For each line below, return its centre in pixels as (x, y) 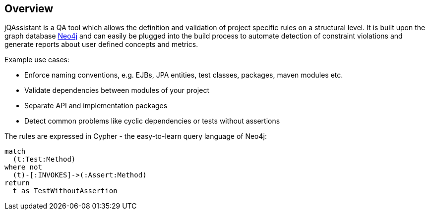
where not (23, 167)
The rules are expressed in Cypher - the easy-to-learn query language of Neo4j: (136, 136)
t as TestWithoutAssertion (65, 191)
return (17, 183)
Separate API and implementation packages (96, 106)
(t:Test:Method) (44, 159)
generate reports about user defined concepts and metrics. (101, 44)
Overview (29, 9)
